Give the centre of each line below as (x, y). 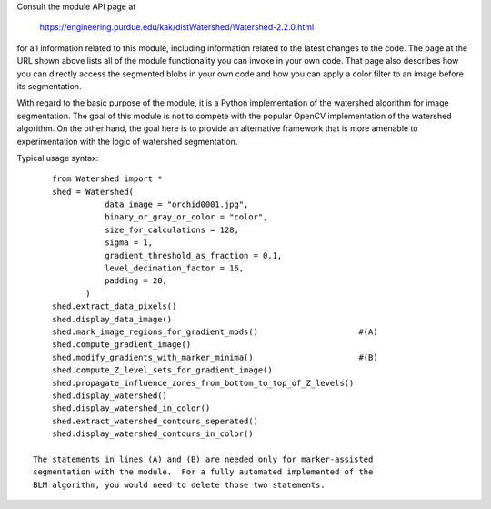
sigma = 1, (129, 243)
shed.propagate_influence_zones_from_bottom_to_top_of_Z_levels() (203, 383)
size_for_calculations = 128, (172, 229)
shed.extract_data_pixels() (114, 306)
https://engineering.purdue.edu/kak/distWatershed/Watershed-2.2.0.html (177, 27)
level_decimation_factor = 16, (175, 268)
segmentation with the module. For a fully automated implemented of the (203, 472)
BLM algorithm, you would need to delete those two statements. (180, 484)
